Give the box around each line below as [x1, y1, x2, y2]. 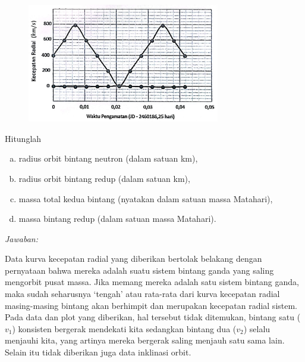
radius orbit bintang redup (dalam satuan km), [18, 172, 190, 184]
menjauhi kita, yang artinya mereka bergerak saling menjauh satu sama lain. [5, 334, 285, 346]
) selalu [243, 322, 271, 335]
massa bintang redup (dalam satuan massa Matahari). [18, 212, 216, 225]
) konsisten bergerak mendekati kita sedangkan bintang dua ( [12, 322, 237, 335]
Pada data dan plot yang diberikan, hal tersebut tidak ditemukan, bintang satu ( [5, 311, 301, 323]
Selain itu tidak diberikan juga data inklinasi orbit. [5, 346, 191, 358]
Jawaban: [5, 232, 38, 245]
